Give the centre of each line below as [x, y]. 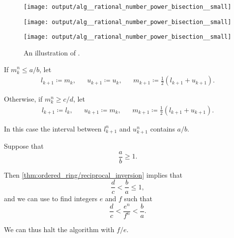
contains [162, 128]
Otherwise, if [23, 99]
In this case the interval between [53, 128]
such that [138, 198]
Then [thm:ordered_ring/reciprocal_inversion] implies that [93, 174]
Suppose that [24, 145]
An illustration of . [52, 52]
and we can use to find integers [51, 198]
